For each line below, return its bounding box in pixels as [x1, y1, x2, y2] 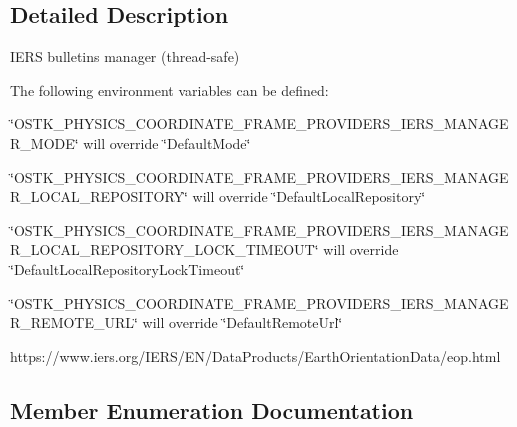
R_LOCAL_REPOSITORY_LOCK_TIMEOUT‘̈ [10, 239, 319, 260]
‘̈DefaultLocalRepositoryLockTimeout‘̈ [10, 258, 245, 279]
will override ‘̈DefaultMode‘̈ [83, 132, 251, 153]
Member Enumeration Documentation [10, 394, 414, 425]
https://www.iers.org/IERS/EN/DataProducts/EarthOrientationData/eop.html [10, 345, 501, 366]
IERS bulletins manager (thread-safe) [10, 46, 240, 67]
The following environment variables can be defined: [10, 79, 329, 100]
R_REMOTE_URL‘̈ [10, 312, 138, 333]
